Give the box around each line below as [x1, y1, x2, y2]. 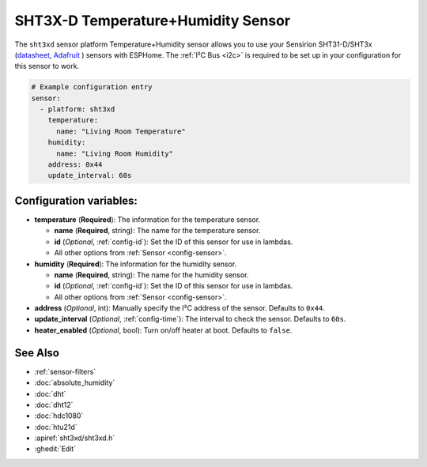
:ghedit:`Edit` [34, 444, 77, 454]
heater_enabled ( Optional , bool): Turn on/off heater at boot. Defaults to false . [34, 325, 293, 335]
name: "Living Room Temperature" [56, 126, 186, 136]
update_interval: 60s [47, 171, 132, 180]
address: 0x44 [47, 160, 103, 169]
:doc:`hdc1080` [34, 411, 84, 420]
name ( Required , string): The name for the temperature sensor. [54, 226, 261, 235]
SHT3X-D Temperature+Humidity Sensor [14, 12, 291, 29]
